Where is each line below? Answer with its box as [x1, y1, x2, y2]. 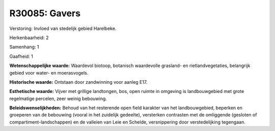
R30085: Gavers [9, 8, 81, 19]
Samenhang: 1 [9, 44, 39, 50]
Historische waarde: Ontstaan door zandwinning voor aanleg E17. [9, 79, 148, 85]
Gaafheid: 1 [9, 53, 33, 59]
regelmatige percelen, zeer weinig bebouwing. [9, 95, 107, 102]
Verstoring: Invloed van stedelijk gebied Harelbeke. [9, 25, 117, 31]
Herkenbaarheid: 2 [9, 35, 49, 41]
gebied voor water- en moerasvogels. [9, 70, 89, 76]
